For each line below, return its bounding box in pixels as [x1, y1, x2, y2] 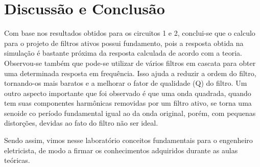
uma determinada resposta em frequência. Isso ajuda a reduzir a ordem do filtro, [4, 67, 256, 78]
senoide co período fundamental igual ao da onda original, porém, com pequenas [4, 107, 256, 118]
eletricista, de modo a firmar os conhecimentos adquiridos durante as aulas [4, 145, 238, 155]
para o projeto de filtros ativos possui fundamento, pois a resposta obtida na [4, 37, 244, 48]
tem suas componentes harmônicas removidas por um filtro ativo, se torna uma [4, 98, 252, 108]
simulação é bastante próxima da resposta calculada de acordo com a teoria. [4, 47, 242, 58]
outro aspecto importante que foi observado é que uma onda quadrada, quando [4, 87, 251, 98]
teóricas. [4, 155, 30, 165]
